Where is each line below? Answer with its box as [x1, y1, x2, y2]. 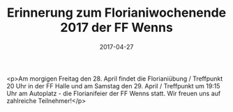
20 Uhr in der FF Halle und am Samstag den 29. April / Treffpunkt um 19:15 [6, 81, 220, 90]
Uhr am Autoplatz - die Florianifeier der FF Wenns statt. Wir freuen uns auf [6, 89, 221, 97]
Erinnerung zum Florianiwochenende [6, 5, 227, 21]
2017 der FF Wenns [59, 19, 174, 35]
